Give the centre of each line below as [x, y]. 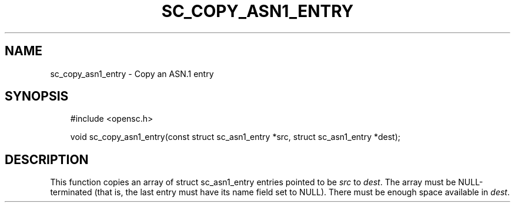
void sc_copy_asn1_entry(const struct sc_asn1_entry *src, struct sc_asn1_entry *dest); [235, 137]
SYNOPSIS [37, 96]
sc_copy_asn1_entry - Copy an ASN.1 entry [132, 74]
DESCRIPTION [47, 159]
